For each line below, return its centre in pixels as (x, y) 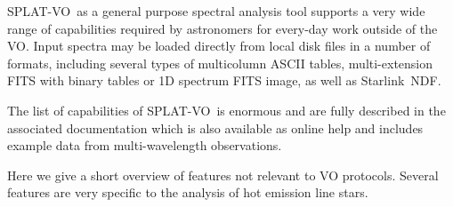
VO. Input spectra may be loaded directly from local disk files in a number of (219, 46)
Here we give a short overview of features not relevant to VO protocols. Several (223, 175)
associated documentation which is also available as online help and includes (215, 127)
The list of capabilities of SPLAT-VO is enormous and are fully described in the (226, 110)
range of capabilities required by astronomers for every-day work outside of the (222, 28)
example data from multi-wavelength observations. (145, 145)
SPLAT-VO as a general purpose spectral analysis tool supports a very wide (216, 11)
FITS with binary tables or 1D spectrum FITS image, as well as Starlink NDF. (224, 80)
